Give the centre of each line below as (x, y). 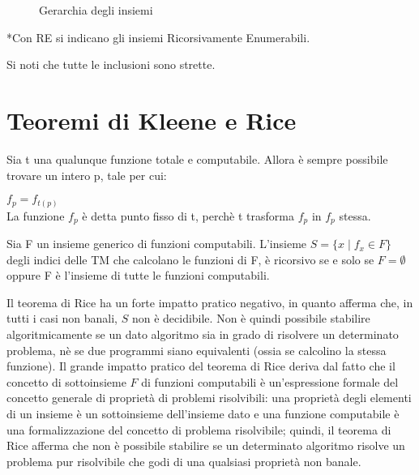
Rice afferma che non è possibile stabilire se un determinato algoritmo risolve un (206, 445)
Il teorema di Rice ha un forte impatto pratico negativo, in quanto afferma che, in (210, 302)
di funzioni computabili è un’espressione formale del (270, 381)
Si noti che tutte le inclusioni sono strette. (111, 64)
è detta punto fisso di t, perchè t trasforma (188, 215)
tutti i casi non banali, (62, 318)
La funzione (36, 215)
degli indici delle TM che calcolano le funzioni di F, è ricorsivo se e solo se (190, 259)
